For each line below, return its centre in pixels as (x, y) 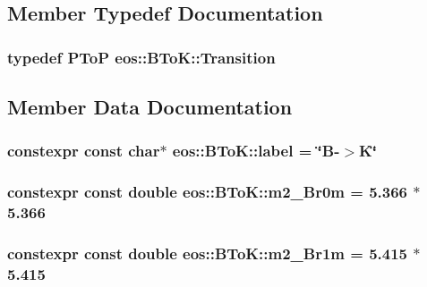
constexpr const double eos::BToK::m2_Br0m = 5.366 (207, 192)
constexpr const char (84, 151)
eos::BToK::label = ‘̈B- (256, 151)
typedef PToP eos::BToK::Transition (141, 57)
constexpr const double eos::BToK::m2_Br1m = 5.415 (207, 253)
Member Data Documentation (150, 107)
